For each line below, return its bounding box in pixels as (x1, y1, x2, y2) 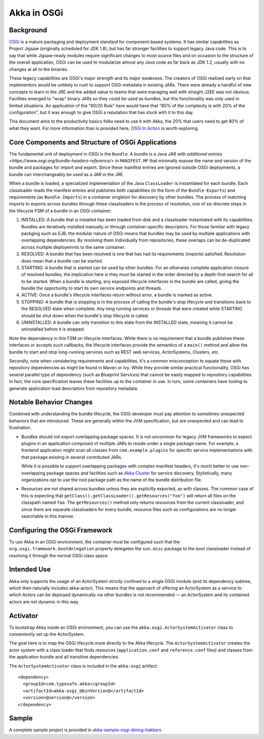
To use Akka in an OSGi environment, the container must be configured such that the (9, 538, 180, 545)
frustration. (9, 425, 32, 430)
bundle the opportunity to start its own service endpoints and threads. (21, 285, 162, 291)
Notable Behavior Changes (9, 398, 93, 406)
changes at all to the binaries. (9, 66, 68, 72)
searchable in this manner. (21, 513, 75, 519)
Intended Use (9, 565, 51, 574)
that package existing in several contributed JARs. (21, 454, 122, 460)
